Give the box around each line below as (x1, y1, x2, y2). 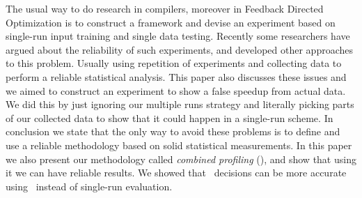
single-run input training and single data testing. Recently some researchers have (6, 29, 350, 43)
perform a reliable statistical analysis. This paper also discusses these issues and (6, 69, 347, 84)
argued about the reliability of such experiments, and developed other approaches (6, 42, 354, 56)
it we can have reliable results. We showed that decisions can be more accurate (6, 165, 347, 180)
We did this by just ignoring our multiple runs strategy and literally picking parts (6, 97, 354, 112)
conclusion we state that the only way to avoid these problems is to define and (6, 124, 340, 139)
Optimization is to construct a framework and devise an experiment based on (6, 15, 336, 29)
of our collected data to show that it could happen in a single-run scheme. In (6, 110, 333, 125)
